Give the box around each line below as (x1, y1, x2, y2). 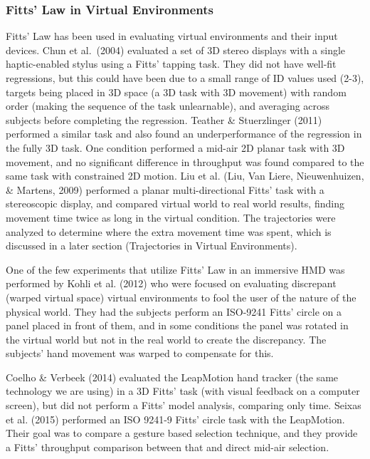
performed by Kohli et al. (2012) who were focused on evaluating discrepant (6, 276, 337, 291)
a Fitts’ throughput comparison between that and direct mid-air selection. (6, 439, 329, 454)
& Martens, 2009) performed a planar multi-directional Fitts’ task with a (6, 182, 324, 197)
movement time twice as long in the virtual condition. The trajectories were (6, 210, 336, 225)
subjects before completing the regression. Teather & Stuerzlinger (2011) (6, 112, 322, 127)
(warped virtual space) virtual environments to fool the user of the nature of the (6, 289, 356, 304)
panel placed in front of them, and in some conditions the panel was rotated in (6, 318, 349, 333)
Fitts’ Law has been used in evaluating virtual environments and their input (6, 29, 338, 43)
